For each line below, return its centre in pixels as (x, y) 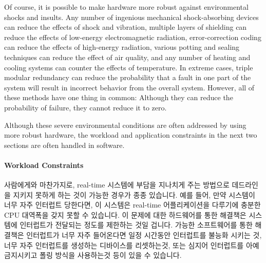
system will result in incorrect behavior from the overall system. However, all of (129, 87)
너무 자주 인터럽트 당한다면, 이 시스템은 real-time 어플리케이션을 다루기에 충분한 (132, 205)
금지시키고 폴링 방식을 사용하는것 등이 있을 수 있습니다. (93, 255)
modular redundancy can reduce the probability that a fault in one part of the (128, 77)
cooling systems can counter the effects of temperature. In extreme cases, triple (129, 67)
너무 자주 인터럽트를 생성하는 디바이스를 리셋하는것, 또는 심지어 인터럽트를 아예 (132, 245)
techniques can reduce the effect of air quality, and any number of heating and (127, 57)
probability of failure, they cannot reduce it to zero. (85, 107)
